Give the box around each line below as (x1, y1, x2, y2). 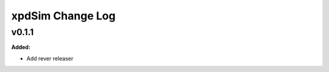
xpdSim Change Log (11, 9, 116, 22)
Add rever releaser (26, 54, 74, 62)
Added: (11, 44, 30, 51)
